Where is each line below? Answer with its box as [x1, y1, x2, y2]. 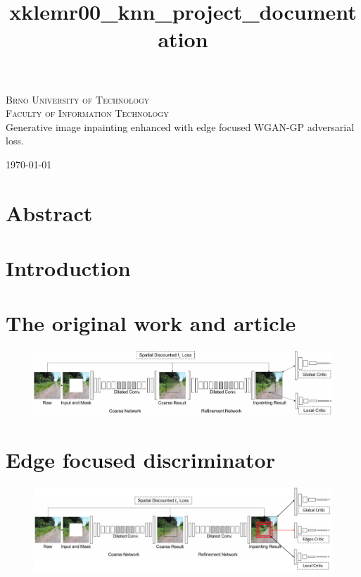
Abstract [6, 198, 93, 227]
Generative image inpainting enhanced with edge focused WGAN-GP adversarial [6, 119, 355, 134]
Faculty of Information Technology [6, 106, 169, 120]
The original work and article [6, 309, 296, 337]
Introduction [6, 254, 131, 283]
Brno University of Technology [6, 92, 150, 106]
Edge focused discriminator [6, 445, 275, 474]
